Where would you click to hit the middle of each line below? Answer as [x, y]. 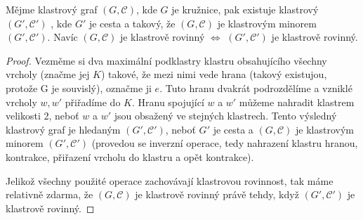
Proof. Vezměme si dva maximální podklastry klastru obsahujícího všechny [166, 60]
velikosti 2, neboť [42, 116]
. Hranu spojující [168, 102]
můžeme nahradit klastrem [297, 102]
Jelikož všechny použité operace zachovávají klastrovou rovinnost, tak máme [170, 180]
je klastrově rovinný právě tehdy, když [217, 194]
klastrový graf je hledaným [63, 129]
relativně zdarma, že [49, 194]
